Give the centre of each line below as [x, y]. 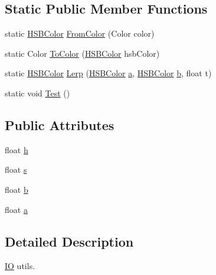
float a [16, 209]
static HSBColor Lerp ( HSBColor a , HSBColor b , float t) [108, 73]
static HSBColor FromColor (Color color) [80, 33]
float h [17, 149]
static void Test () [37, 93]
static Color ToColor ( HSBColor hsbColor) [82, 53]
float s [16, 169]
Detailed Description [69, 241]
